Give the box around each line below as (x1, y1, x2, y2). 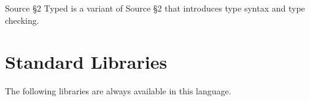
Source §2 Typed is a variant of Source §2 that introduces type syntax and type (5, 2, 305, 14)
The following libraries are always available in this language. (5, 85, 231, 97)
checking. (5, 13, 39, 26)
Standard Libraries (5, 49, 168, 74)
